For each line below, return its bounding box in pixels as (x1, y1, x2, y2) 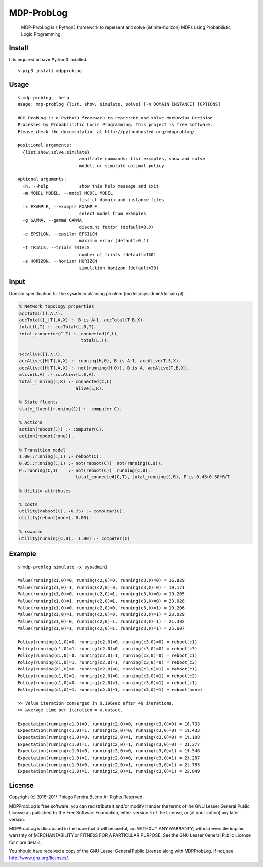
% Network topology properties (19, 304, 94, 309)
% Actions (19, 419, 43, 425)
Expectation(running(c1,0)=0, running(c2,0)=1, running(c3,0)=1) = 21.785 (18, 762, 200, 768)
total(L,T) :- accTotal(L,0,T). (19, 324, 97, 330)
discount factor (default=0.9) (79, 224, 154, 230)
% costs (19, 501, 38, 507)
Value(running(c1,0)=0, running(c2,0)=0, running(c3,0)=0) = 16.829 (18, 578, 185, 583)
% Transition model (19, 447, 66, 453)
